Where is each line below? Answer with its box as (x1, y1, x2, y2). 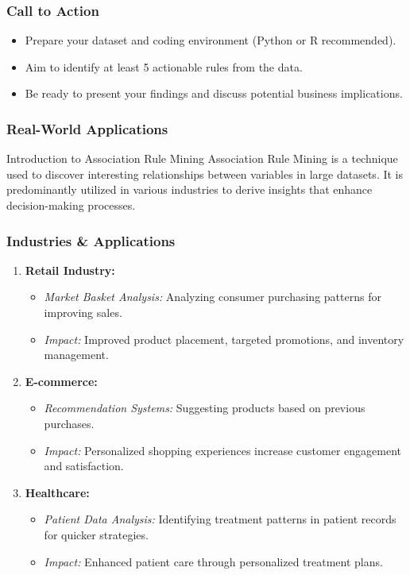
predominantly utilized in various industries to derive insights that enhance (6, 181, 373, 198)
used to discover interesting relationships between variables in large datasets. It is (6, 165, 404, 182)
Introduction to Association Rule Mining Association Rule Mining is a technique (6, 150, 398, 167)
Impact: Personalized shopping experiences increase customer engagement (44, 442, 402, 458)
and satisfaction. (44, 457, 124, 474)
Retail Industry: (25, 261, 115, 278)
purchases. (44, 415, 95, 431)
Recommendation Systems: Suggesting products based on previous (44, 399, 366, 416)
